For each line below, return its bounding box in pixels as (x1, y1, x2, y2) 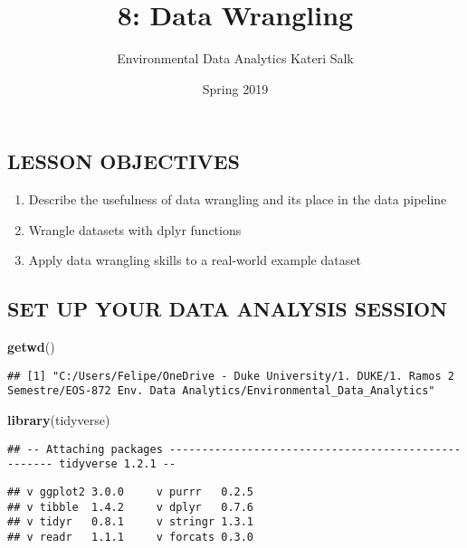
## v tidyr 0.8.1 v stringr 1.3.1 (7, 515, 254, 529)
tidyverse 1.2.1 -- (59, 458, 176, 471)
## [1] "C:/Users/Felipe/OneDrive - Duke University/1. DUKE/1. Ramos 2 (7, 369, 454, 383)
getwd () (7, 337, 55, 356)
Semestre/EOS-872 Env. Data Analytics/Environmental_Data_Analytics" (7, 384, 435, 398)
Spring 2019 (202, 79, 269, 98)
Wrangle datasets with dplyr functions (28, 220, 242, 239)
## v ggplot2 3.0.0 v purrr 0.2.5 (7, 485, 254, 498)
